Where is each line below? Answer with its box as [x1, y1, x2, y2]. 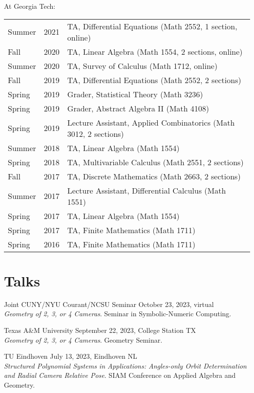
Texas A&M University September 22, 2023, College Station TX [4, 325, 196, 335]
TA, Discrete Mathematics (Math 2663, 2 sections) [67, 170, 241, 182]
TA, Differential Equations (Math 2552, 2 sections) [67, 74, 241, 86]
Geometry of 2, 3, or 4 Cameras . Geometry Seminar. [4, 334, 163, 345]
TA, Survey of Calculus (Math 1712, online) [67, 60, 218, 71]
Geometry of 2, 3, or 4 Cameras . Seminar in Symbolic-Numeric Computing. [4, 308, 232, 319]
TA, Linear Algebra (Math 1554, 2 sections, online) [67, 45, 243, 57]
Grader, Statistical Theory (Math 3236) [67, 88, 203, 100]
